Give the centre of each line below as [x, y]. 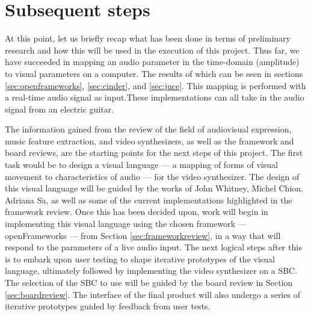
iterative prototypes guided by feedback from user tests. [108, 306]
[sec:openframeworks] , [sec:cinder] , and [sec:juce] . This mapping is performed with [155, 85]
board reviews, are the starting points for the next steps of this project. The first [154, 153]
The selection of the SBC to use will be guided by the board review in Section [149, 282]
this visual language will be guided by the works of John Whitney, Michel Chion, [154, 188]
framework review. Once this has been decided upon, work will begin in [137, 212]
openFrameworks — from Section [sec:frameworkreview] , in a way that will [143, 235]
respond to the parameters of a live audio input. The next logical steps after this [153, 247]
